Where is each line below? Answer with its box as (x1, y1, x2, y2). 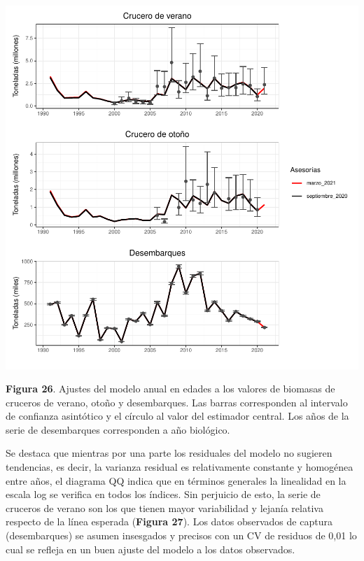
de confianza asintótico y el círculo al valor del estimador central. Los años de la (6, 409, 349, 423)
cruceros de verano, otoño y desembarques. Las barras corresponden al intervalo (6, 395, 348, 409)
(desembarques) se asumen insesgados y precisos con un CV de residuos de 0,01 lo (6, 528, 357, 543)
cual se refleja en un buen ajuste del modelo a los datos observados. (6, 541, 295, 556)
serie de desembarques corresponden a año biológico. (6, 422, 230, 436)
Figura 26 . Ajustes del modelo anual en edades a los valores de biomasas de (6, 381, 335, 396)
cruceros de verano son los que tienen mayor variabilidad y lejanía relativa (6, 500, 323, 515)
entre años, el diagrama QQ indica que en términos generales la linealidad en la (6, 473, 346, 488)
